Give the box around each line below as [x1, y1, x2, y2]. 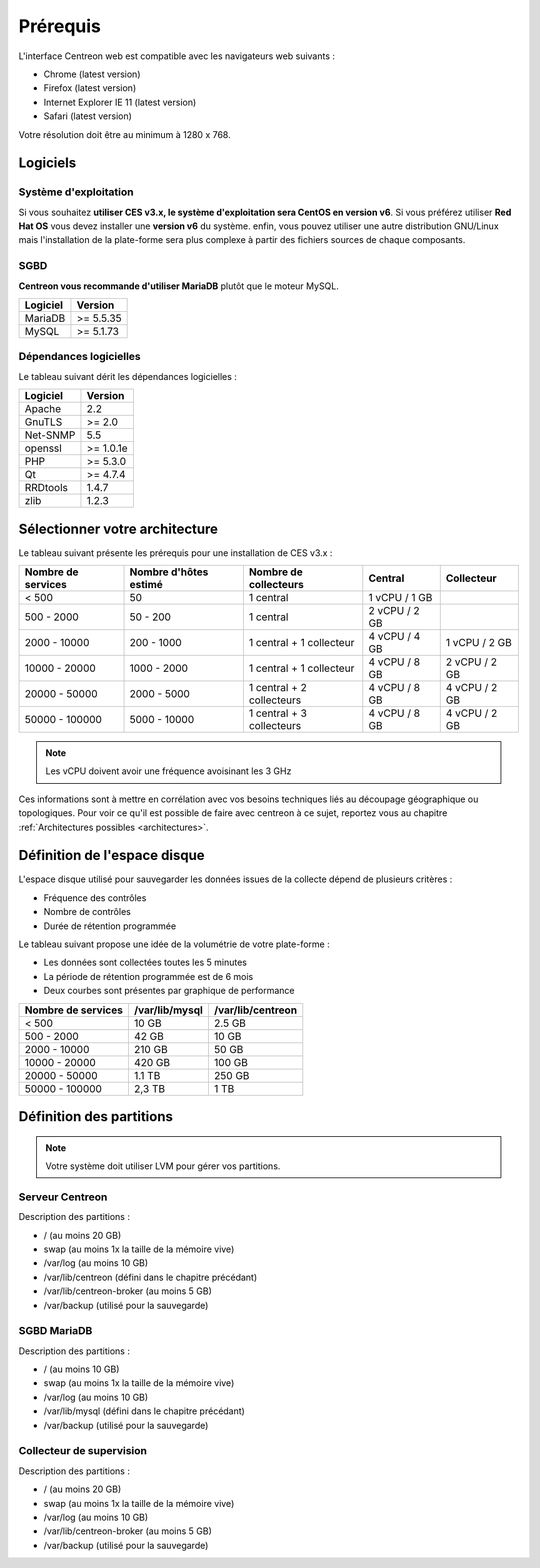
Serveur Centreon [18, 1190, 108, 1204]
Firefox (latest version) [43, 82, 137, 94]
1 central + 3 [248, 706, 307, 720]
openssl [24, 441, 62, 455]
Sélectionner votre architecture [18, 520, 219, 537]
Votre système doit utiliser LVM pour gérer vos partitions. [45, 1160, 281, 1172]
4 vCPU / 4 [368, 630, 421, 644]
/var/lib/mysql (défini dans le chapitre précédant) [43, 1405, 245, 1417]
